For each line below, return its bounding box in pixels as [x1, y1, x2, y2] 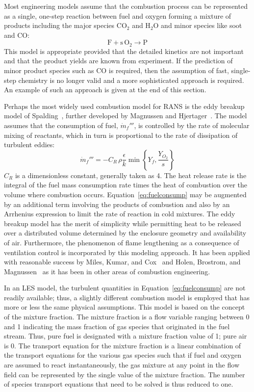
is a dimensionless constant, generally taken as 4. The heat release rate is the [15, 170, 247, 180]
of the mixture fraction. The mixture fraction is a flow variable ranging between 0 [4, 312, 250, 322]
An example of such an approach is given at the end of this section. [4, 84, 206, 95]
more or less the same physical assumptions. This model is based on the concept [4, 302, 245, 312]
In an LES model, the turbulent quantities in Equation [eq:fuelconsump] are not [4, 283, 246, 293]
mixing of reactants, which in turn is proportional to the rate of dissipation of [4, 130, 238, 140]
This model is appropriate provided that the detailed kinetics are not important [4, 46, 244, 56]
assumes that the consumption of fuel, [4, 120, 118, 130]
